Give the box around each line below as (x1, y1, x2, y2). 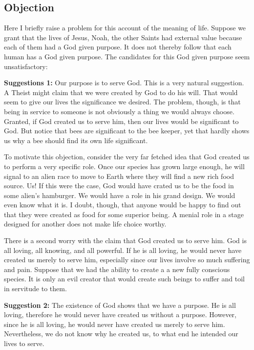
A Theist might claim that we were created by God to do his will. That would (4, 87, 238, 97)
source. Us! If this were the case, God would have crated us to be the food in (4, 180, 234, 191)
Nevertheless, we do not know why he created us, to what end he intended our (4, 328, 238, 339)
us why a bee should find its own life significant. (4, 135, 148, 145)
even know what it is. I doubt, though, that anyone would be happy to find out (4, 200, 241, 210)
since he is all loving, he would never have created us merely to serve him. (4, 319, 225, 329)
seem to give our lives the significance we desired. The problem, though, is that (4, 97, 241, 107)
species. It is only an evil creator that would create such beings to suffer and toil (4, 274, 245, 284)
